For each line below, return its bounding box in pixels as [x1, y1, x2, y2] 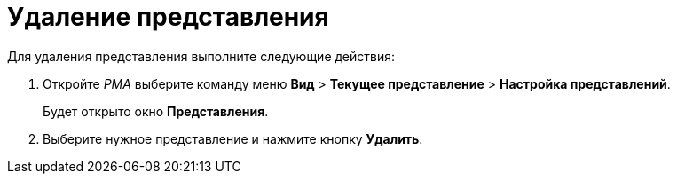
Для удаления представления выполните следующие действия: [7, 48, 396, 64]
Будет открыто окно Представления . [43, 103, 269, 119]
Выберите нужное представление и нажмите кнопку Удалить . [43, 130, 423, 146]
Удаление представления [7, 2, 329, 32]
